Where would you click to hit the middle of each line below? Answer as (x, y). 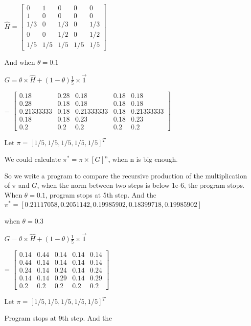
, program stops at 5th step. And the (101, 194)
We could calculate (33, 159)
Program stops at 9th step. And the (58, 317)
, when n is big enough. (143, 159)
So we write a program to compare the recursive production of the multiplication (126, 175)
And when (20, 62)
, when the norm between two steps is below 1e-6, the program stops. (141, 185)
